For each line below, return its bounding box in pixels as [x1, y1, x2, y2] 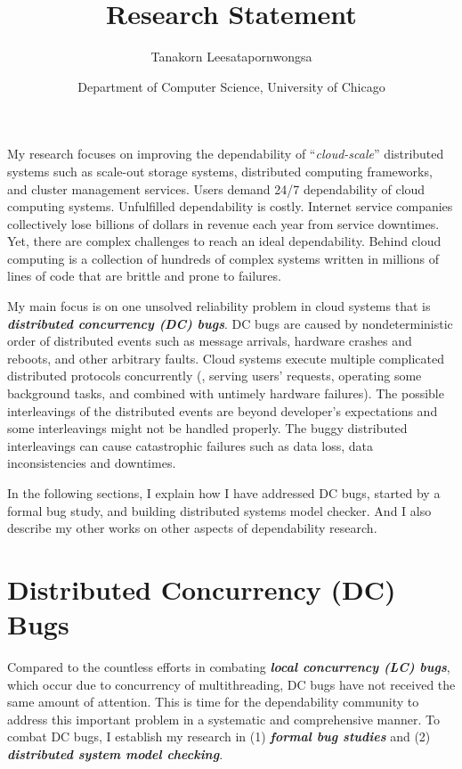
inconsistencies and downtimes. [7, 454, 176, 472]
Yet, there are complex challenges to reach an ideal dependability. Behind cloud [7, 232, 442, 250]
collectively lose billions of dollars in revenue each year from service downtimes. [7, 214, 440, 233]
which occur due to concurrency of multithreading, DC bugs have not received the [7, 675, 456, 693]
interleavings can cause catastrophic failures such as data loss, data [7, 436, 373, 454]
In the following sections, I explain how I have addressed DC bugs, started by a [7, 484, 441, 502]
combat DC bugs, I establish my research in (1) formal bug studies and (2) [7, 727, 431, 746]
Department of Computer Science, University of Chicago [77, 77, 385, 95]
